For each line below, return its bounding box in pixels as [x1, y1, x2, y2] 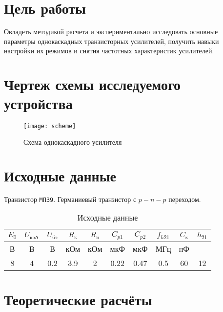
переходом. [168, 194, 201, 204]
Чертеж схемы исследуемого [4, 74, 181, 94]
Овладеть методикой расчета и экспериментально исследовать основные [4, 26, 218, 37]
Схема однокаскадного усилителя [23, 136, 122, 147]
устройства [4, 93, 73, 113]
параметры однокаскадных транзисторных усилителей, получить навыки [4, 36, 219, 46]
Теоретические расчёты [4, 290, 152, 310]
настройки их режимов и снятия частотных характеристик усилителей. [4, 45, 214, 56]
